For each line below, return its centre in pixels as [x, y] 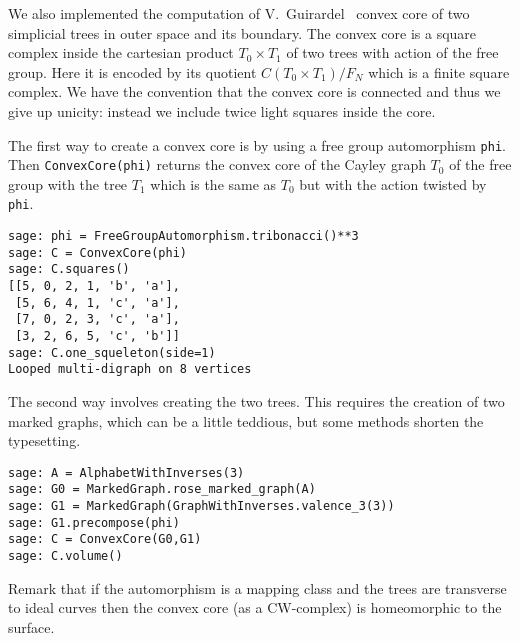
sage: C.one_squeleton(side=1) [112, 352]
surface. [31, 626]
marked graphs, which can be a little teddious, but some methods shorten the [246, 420]
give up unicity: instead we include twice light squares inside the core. [222, 110]
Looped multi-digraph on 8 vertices [130, 369]
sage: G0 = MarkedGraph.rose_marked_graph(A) [162, 489]
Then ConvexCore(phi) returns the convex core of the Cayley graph [217, 164]
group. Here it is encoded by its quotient [132, 71]
